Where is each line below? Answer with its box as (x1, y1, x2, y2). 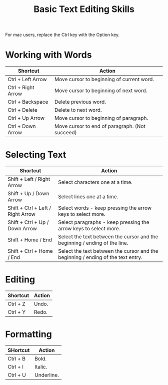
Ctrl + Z (7, 300, 26, 307)
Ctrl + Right (7, 84, 34, 91)
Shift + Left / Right (7, 176, 50, 183)
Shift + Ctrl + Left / (7, 204, 51, 211)
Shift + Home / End (7, 236, 52, 243)
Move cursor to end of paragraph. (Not (54, 123, 146, 130)
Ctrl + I (7, 363, 24, 370)
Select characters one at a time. (58, 179, 132, 186)
